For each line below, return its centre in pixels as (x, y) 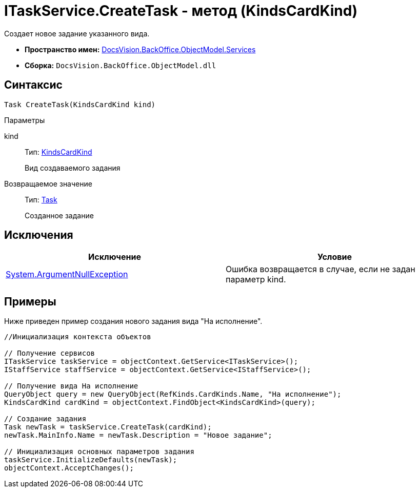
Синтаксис (33, 85)
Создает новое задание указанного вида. (77, 33)
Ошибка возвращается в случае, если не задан (321, 269)
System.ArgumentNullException (67, 274)
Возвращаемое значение (48, 183)
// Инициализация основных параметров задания (99, 452)
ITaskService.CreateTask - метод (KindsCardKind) (181, 11)
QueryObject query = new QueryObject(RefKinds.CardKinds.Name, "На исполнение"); (173, 394)
